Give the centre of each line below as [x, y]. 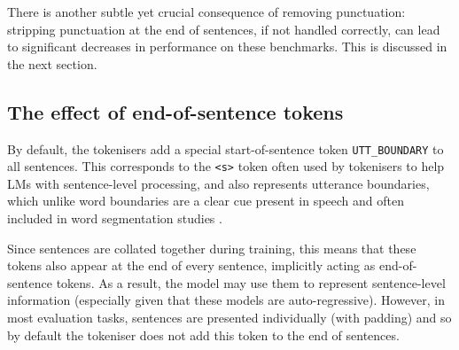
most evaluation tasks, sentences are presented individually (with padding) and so [229, 318]
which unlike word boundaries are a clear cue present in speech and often [206, 201]
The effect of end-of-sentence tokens [175, 111]
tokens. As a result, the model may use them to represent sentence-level [251, 282]
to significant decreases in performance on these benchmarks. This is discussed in [227, 47]
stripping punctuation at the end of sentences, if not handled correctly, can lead [224, 29]
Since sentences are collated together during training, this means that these [212, 248]
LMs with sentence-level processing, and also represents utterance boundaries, [218, 183]
